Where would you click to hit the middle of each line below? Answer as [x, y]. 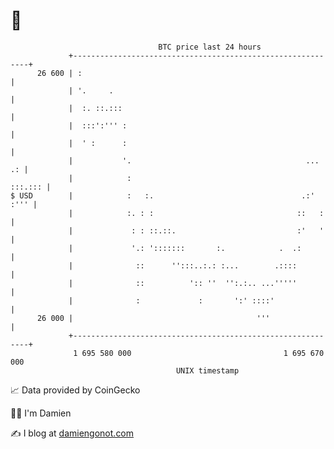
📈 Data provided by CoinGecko [75, 390]
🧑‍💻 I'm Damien [41, 413]
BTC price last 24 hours [210, 47]
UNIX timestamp [207, 370]
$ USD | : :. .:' [162, 195]
